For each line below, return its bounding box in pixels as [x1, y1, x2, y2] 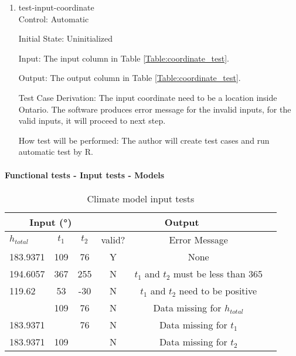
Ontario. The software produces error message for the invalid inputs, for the [18, 103, 291, 115]
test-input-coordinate [18, 1, 94, 13]
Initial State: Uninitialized [18, 32, 113, 45]
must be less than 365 [173, 266, 263, 280]
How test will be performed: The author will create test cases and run [18, 134, 270, 146]
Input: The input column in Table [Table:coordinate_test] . [18, 52, 229, 64]
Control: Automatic [18, 12, 89, 25]
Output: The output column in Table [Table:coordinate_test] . [18, 72, 241, 84]
